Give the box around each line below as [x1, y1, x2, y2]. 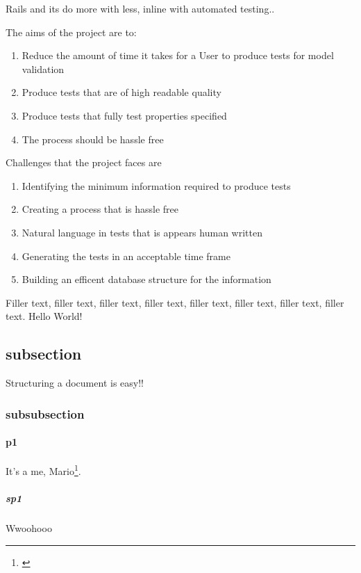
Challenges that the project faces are [6, 155, 162, 170]
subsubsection [6, 405, 85, 422]
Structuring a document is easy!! [6, 376, 144, 390]
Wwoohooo [6, 521, 52, 535]
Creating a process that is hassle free [22, 202, 179, 216]
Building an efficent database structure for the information [22, 272, 271, 286]
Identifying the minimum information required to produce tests [22, 178, 291, 193]
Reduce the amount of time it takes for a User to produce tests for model [22, 48, 334, 63]
